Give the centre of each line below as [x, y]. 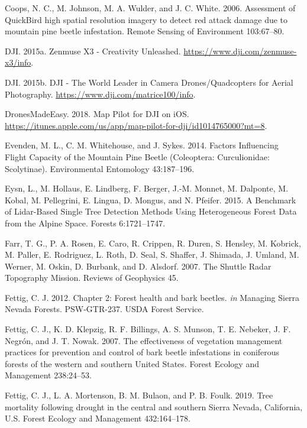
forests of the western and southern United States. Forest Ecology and [132, 363]
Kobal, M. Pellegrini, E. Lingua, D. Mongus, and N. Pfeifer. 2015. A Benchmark [151, 200]
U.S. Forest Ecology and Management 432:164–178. [98, 418]
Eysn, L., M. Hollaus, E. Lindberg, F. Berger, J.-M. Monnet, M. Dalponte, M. [147, 188]
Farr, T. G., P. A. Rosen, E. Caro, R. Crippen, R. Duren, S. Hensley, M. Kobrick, [153, 243]
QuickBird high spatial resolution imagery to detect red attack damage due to [146, 19]
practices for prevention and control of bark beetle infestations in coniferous [142, 352]
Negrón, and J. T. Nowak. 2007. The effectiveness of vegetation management [144, 340]
